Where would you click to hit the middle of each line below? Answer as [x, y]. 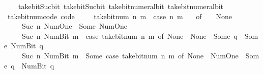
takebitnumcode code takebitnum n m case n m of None [120, 16]
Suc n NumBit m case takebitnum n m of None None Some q [129, 35]
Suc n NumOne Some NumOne [74, 26]
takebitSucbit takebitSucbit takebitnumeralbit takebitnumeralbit [121, 6]
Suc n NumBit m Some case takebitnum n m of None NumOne [130, 55]
